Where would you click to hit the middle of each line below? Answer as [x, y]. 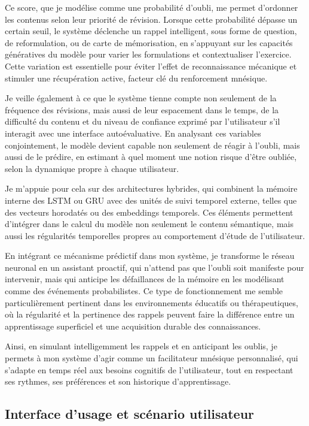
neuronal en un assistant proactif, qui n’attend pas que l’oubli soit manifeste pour [154, 267]
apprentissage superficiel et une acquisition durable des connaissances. [133, 326]
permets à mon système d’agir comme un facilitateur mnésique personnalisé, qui [152, 358]
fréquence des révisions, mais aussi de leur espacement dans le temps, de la [142, 109]
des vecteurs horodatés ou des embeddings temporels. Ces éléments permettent [149, 212]
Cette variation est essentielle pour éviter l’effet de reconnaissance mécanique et [151, 66]
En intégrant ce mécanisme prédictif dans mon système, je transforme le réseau [150, 256]
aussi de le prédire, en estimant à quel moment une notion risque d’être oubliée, [151, 157]
